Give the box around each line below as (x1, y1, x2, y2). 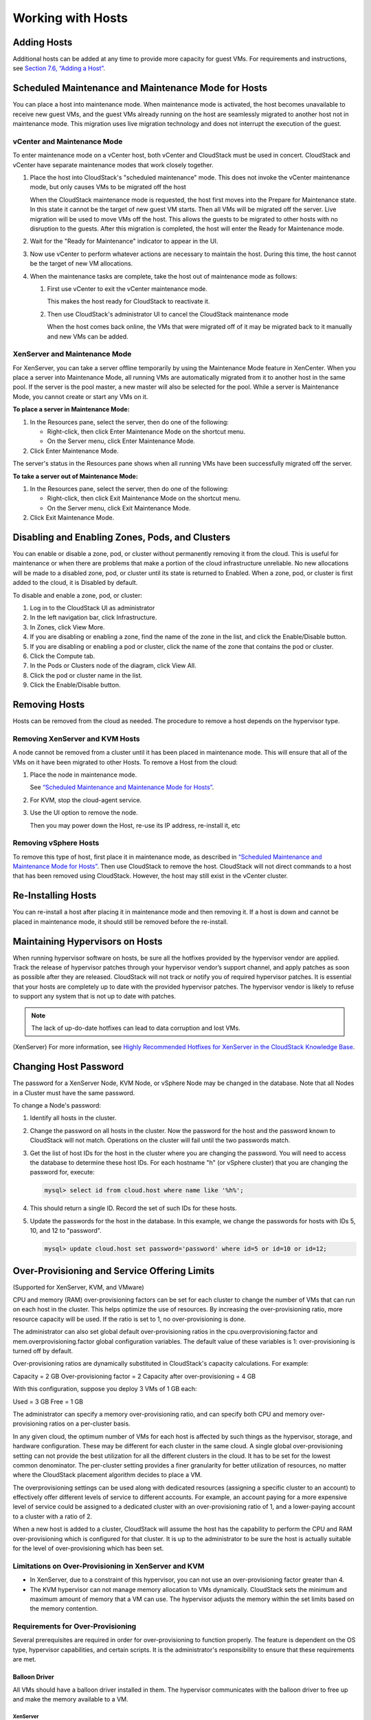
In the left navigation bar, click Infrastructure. (30, 613, 157, 622)
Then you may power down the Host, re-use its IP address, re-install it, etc (30, 821, 240, 829)
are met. (12, 1655, 37, 1664)
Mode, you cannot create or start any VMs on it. (12, 392, 148, 400)
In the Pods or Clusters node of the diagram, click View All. (30, 661, 196, 670)
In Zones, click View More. (30, 623, 105, 631)
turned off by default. (12, 1346, 74, 1355)
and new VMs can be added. (47, 332, 128, 341)
